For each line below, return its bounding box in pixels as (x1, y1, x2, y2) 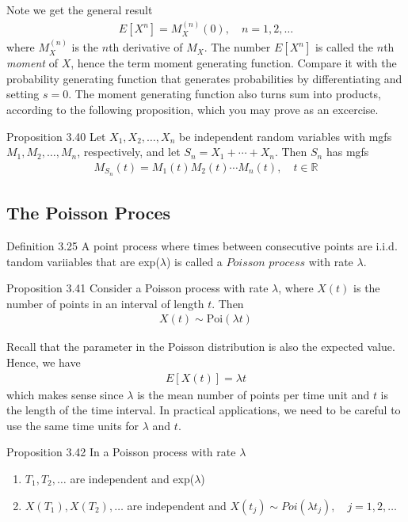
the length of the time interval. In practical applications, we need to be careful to (6, 402, 401, 418)
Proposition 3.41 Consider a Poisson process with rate (6, 280, 269, 296)
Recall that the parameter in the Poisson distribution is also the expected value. (6, 338, 395, 355)
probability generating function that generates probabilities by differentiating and (6, 70, 402, 86)
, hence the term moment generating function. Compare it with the (71, 55, 397, 71)
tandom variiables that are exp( (6, 253, 160, 269)
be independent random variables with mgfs (178, 128, 392, 144)
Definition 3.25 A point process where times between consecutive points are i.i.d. (6, 237, 398, 253)
